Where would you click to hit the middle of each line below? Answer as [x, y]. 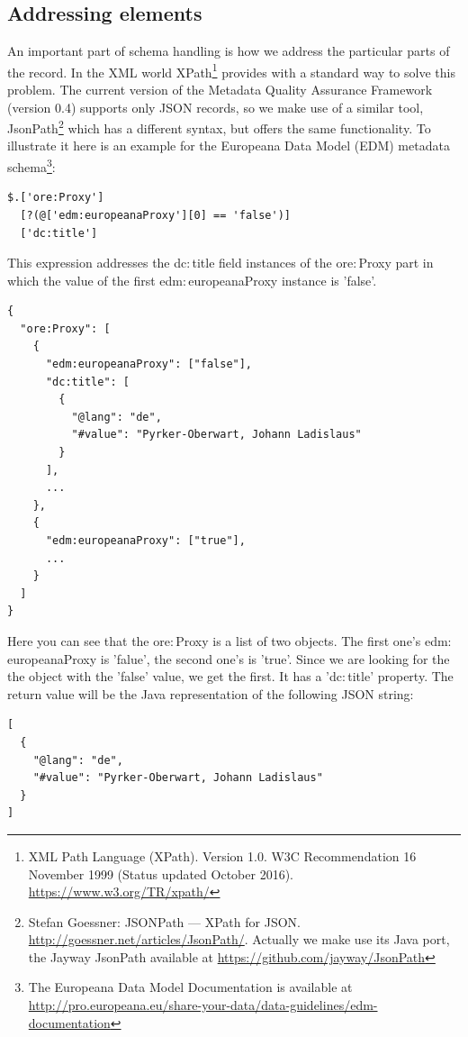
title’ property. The [400, 676]
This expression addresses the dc [97, 263]
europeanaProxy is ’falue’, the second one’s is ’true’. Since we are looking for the [229, 658]
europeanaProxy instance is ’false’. [283, 280]
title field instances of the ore [273, 263]
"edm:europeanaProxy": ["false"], [149, 364]
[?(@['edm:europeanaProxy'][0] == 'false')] [155, 215]
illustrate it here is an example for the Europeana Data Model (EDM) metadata [229, 146]
